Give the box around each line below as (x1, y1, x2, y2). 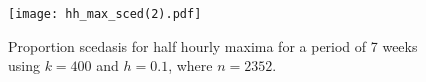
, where (168, 55, 213, 76)
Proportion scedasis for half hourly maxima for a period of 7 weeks (8, 35, 418, 56)
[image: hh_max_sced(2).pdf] (8, 7, 202, 21)
